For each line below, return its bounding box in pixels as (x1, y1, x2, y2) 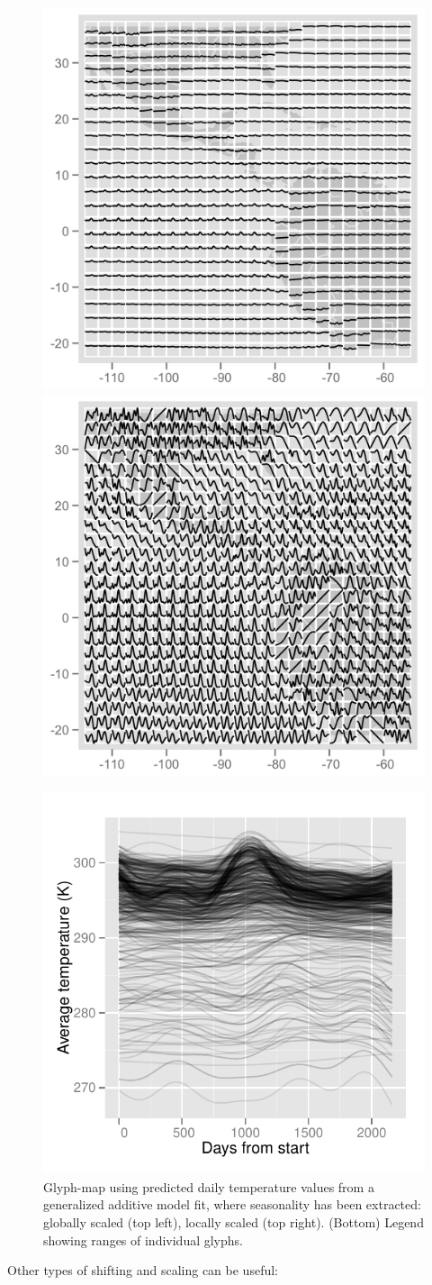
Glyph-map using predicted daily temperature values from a (43, 1177, 374, 1196)
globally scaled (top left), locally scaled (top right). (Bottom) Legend (43, 1212, 424, 1231)
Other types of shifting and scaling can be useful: (7, 1261, 278, 1280)
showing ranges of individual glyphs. (43, 1230, 243, 1249)
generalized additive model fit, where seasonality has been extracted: (43, 1195, 421, 1214)
